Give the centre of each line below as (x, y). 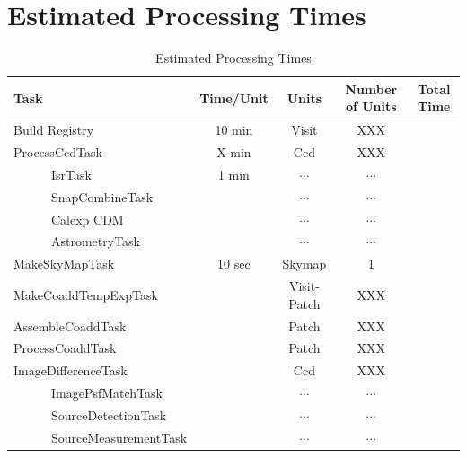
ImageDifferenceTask (70, 370)
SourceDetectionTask (109, 414)
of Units (371, 106)
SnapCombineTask (102, 196)
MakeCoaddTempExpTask (86, 294)
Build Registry (54, 130)
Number (371, 88)
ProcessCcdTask (58, 152)
